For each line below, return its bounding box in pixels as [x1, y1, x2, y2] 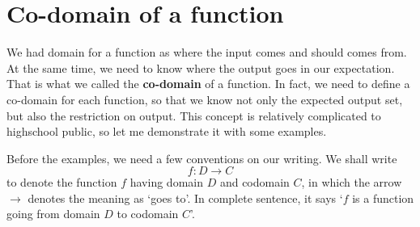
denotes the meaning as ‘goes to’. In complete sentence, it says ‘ [28, 189, 343, 206]
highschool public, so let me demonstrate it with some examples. [6, 123, 327, 140]
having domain [129, 174, 203, 191]
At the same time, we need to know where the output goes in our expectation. [6, 59, 395, 76]
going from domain [6, 205, 100, 222]
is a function [352, 189, 414, 206]
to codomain [117, 205, 179, 222]
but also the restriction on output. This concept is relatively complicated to [6, 107, 381, 124]
